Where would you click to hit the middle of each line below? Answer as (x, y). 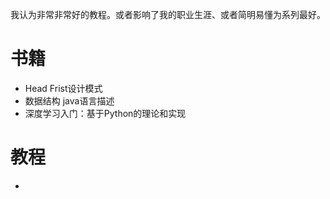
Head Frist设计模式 (63, 88)
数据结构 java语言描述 (69, 100)
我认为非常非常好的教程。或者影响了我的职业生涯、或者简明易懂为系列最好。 (168, 14)
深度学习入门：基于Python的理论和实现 (105, 113)
